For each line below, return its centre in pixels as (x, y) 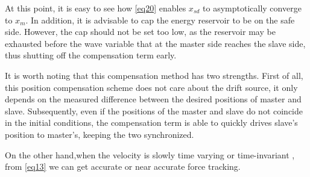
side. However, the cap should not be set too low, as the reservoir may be (140, 32)
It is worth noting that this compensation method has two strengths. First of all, (154, 75)
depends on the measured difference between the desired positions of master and (153, 99)
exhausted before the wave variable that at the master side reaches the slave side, (155, 43)
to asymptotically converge (252, 8)
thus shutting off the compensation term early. (91, 55)
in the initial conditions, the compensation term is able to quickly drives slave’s (151, 123)
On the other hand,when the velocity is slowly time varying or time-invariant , (150, 154)
